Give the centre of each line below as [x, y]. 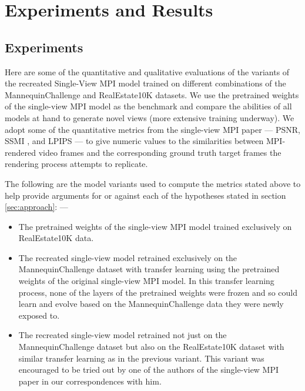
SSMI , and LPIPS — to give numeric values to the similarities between [134, 141]
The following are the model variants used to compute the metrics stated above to [153, 183]
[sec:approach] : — [36, 207]
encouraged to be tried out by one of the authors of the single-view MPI [149, 370]
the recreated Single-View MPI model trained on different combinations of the [145, 83]
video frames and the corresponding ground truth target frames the [160, 152]
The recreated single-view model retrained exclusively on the [128, 257]
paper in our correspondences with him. [90, 381]
